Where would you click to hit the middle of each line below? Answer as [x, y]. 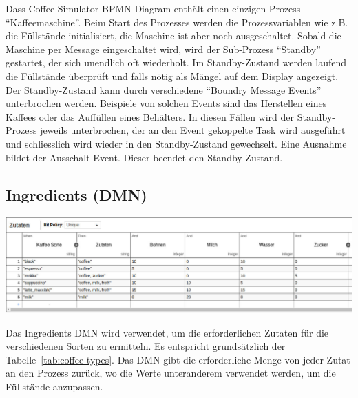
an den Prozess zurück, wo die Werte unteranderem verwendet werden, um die [171, 373]
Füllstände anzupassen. [54, 387]
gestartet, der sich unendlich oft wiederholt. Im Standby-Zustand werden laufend [176, 62]
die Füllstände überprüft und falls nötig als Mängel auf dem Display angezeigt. [172, 76]
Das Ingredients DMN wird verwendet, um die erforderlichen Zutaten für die [167, 332]
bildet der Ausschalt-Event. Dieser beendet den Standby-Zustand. [144, 157]
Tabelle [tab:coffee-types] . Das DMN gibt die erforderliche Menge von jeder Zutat [178, 359]
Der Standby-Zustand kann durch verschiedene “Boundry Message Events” [164, 89]
